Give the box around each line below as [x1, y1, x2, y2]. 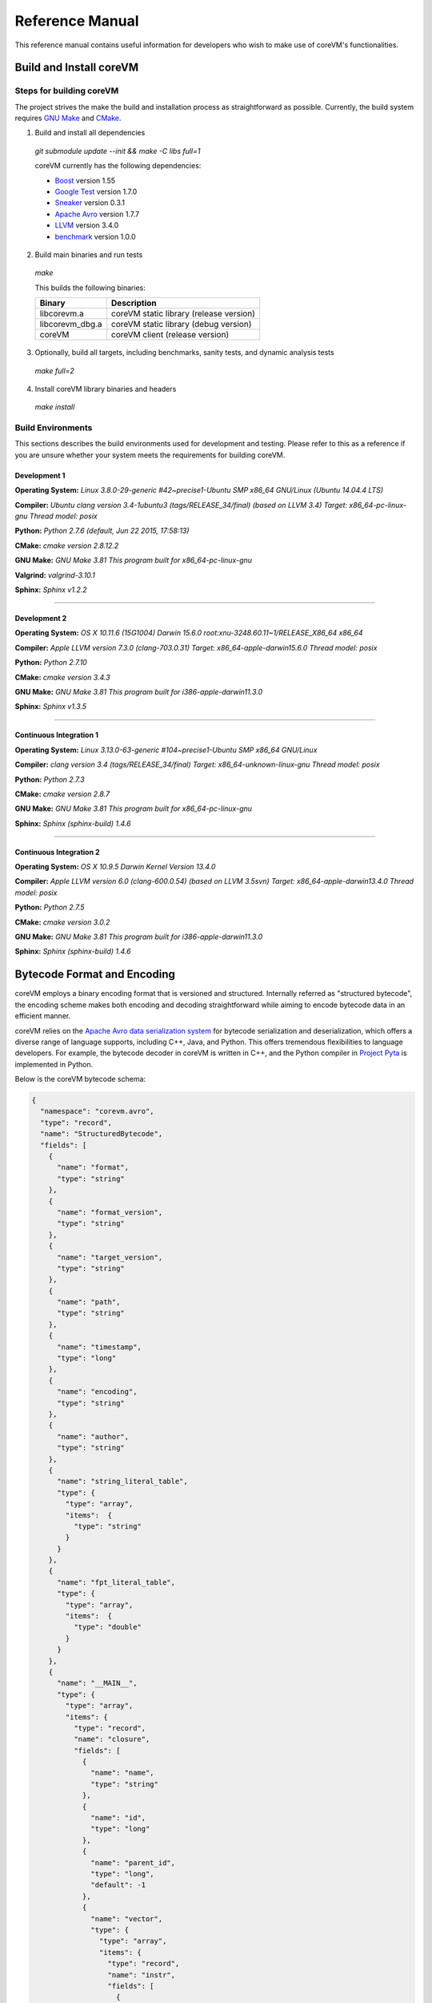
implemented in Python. [14, 1059, 94, 1069]
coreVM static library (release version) [110, 308, 256, 320]
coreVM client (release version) [110, 329, 230, 341]
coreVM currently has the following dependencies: [34, 161, 202, 171]
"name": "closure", [73, 1735, 150, 1744]
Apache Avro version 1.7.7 [54, 209, 140, 219]
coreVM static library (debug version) [110, 319, 252, 330]
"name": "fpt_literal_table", [57, 1578, 176, 1586]
